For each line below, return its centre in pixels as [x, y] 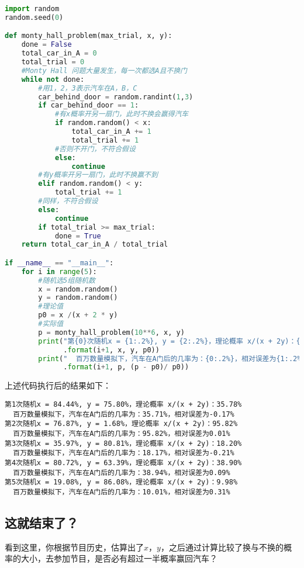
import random [32, 9]
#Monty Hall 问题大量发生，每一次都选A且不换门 [104, 70]
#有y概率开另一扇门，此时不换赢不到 [98, 175]
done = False [46, 45]
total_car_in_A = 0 [59, 53]
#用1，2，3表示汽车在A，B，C [88, 88]
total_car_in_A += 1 [111, 132]
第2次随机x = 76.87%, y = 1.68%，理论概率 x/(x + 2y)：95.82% [121, 424]
